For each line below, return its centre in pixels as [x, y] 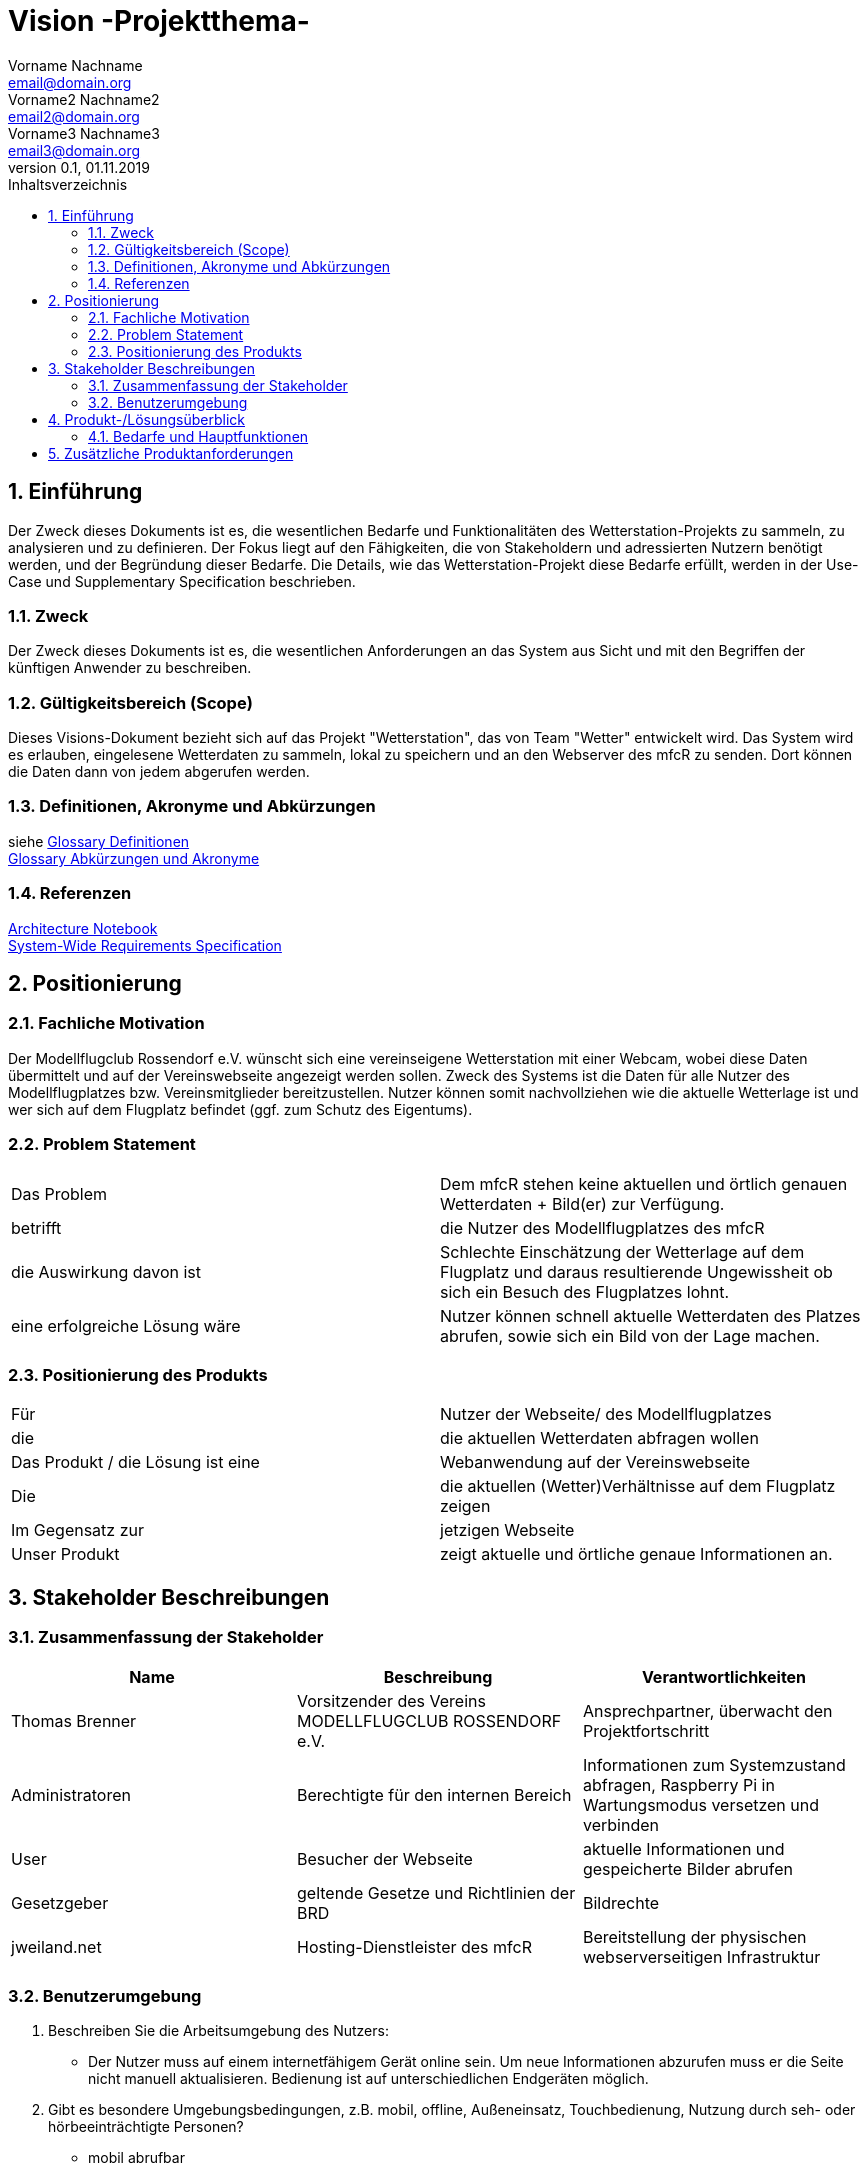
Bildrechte [621, 1902]
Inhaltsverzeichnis [68, 184]
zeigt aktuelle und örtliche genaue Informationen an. [636, 1554]
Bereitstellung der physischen [694, 1936]
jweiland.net [56, 1946]
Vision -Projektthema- [159, 21]
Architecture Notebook [83, 928]
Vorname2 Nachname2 [84, 99]
